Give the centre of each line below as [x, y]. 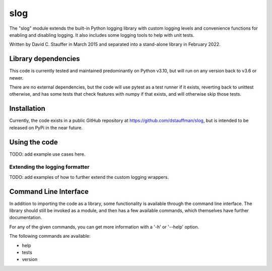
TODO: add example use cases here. [47, 154]
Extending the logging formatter [49, 167]
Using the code [33, 142]
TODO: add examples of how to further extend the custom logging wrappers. [89, 177]
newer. [16, 78]
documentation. [26, 218]
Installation [27, 109]
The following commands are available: [50, 236]
